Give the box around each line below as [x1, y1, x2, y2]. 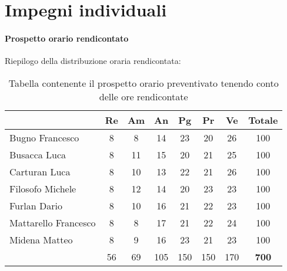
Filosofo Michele [9, 181, 76, 195]
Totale [248, 113, 278, 127]
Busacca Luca [9, 147, 66, 161]
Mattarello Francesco [9, 215, 96, 229]
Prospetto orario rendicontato [5, 32, 129, 44]
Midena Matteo [9, 232, 73, 246]
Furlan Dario [9, 198, 62, 212]
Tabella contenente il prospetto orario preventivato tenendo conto [8, 76, 279, 90]
